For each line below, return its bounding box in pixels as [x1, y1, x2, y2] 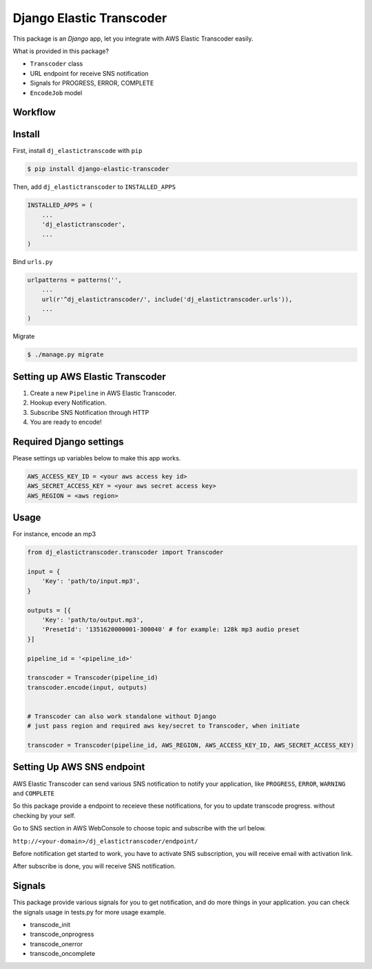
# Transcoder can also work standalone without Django [27, 712, 216, 720]
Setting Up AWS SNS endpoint [12, 762, 145, 773]
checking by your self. [12, 811, 76, 819]
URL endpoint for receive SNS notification [30, 69, 149, 77]
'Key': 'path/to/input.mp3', [41, 578, 141, 585]
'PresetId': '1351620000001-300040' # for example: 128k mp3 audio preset [41, 626, 300, 633]
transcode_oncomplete [30, 950, 96, 958]
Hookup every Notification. [30, 398, 107, 407]
